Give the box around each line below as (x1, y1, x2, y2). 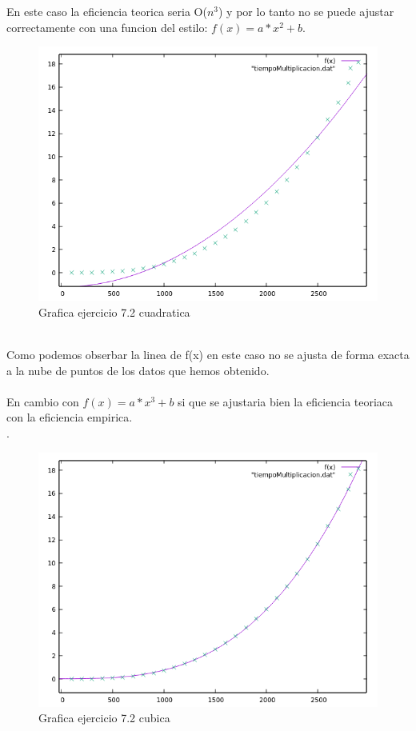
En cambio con (6, 393, 79, 409)
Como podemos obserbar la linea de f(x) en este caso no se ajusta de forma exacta (6, 346, 410, 362)
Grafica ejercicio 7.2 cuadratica (38, 303, 190, 320)
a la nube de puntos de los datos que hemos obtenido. (6, 362, 270, 378)
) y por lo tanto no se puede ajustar (218, 3, 394, 19)
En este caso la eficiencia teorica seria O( (6, 3, 207, 19)
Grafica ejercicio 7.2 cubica (38, 709, 170, 726)
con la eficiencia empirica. (6, 409, 133, 425)
